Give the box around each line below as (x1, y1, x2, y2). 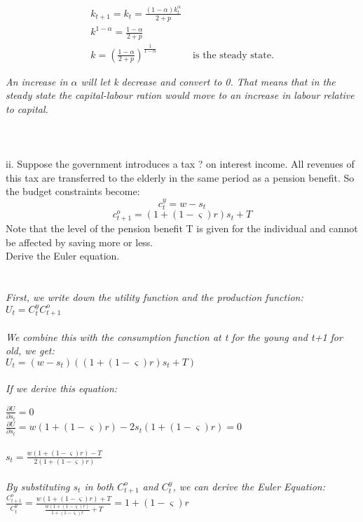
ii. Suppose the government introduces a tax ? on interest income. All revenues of (6, 156, 355, 171)
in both (84, 479, 114, 493)
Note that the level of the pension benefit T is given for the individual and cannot (6, 221, 358, 236)
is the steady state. (193, 50, 274, 60)
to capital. (6, 101, 48, 116)
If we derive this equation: (6, 381, 118, 396)
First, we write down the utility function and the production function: (6, 290, 303, 304)
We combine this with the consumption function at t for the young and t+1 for (6, 329, 343, 344)
